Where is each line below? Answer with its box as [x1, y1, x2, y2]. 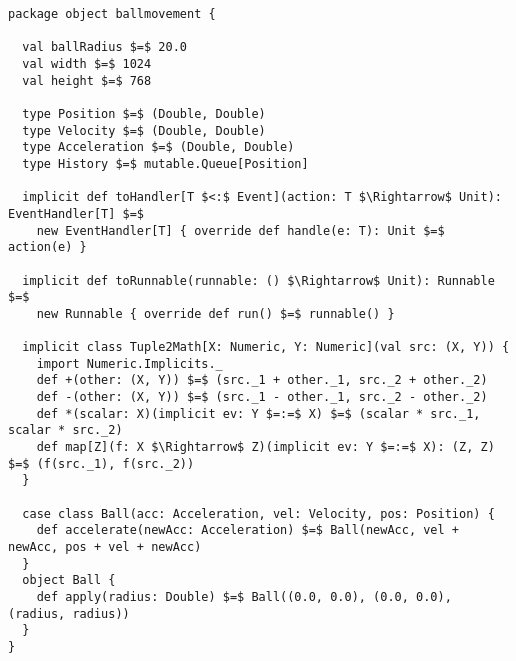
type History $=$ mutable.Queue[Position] [22, 156, 309, 171]
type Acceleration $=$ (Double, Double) [22, 140, 295, 155]
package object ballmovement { [8, 7, 216, 21]
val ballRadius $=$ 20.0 [22, 40, 187, 55]
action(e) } [8, 240, 87, 255]
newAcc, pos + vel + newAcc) [8, 540, 202, 554]
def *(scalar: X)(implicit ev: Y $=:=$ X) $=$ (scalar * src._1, [36, 406, 481, 421]
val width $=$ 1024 [22, 56, 152, 71]
